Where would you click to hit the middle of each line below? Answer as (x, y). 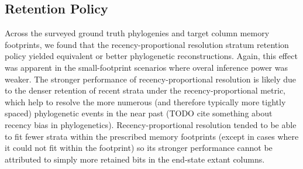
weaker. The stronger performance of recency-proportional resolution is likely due (150, 79)
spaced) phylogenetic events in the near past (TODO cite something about (139, 113)
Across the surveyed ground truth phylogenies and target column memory (137, 33)
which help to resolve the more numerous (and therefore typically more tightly (145, 101)
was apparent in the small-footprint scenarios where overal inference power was (147, 67)
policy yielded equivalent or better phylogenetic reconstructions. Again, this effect (151, 56)
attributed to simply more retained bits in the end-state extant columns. (135, 159)
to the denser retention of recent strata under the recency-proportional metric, (145, 90)
